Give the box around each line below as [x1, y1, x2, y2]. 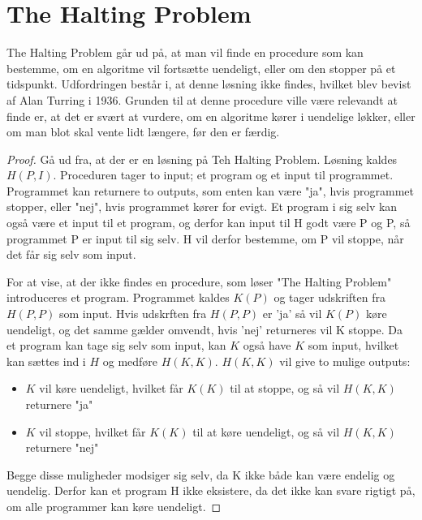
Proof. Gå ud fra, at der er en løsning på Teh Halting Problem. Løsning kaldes [6, 150, 398, 167]
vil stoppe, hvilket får [39, 423, 146, 440]
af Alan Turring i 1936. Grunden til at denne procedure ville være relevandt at [6, 91, 398, 108]
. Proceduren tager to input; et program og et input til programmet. [53, 166, 394, 183]
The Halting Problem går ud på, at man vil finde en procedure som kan [6, 44, 364, 61]
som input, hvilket [308, 337, 399, 354]
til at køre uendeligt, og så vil [192, 423, 340, 440]
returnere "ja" [25, 396, 93, 412]
